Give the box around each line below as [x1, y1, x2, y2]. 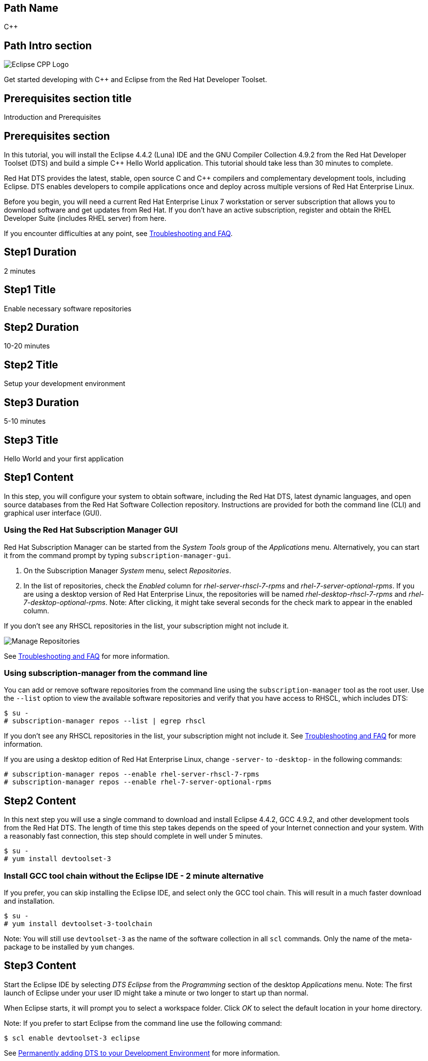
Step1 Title [4, 283, 56, 296]
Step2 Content [4, 794, 76, 807]
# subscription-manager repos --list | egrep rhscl [4, 717, 206, 725]
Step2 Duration [4, 321, 79, 334]
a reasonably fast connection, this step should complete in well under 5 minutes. [4, 832, 263, 841]
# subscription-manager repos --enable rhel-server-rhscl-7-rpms [4, 770, 259, 779]
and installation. [4, 896, 55, 905]
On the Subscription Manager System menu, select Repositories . [23, 566, 231, 575]
